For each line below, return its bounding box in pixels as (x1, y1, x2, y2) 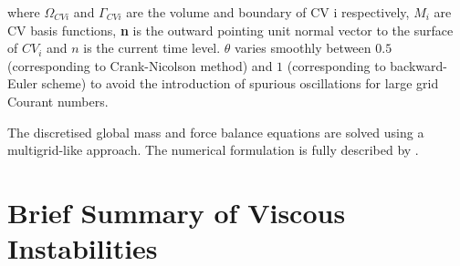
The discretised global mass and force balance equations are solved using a (7, 122, 424, 141)
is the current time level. (83, 38, 221, 57)
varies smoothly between (235, 38, 371, 57)
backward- (390, 56, 447, 75)
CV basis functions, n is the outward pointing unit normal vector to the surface (7, 20, 454, 39)
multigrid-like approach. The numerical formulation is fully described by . (7, 140, 419, 159)
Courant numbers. (7, 91, 109, 110)
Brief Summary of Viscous (7, 193, 346, 230)
